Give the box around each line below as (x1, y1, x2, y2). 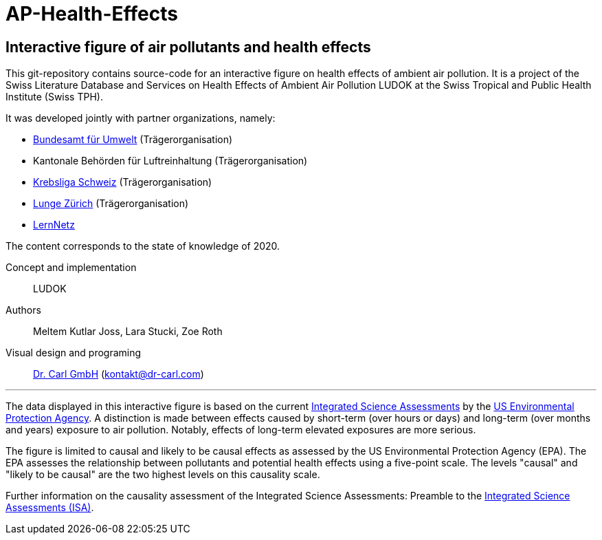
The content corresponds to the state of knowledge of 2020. (5, 240, 280, 252)
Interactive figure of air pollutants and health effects (5, 38, 371, 56)
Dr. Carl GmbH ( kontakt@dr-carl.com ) (33, 368, 204, 380)
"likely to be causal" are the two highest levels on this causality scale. (5, 468, 320, 481)
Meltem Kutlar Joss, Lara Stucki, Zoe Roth (33, 325, 223, 338)
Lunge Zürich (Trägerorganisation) (33, 197, 189, 210)
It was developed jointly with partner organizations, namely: (5, 112, 276, 125)
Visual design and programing (5, 347, 142, 359)
